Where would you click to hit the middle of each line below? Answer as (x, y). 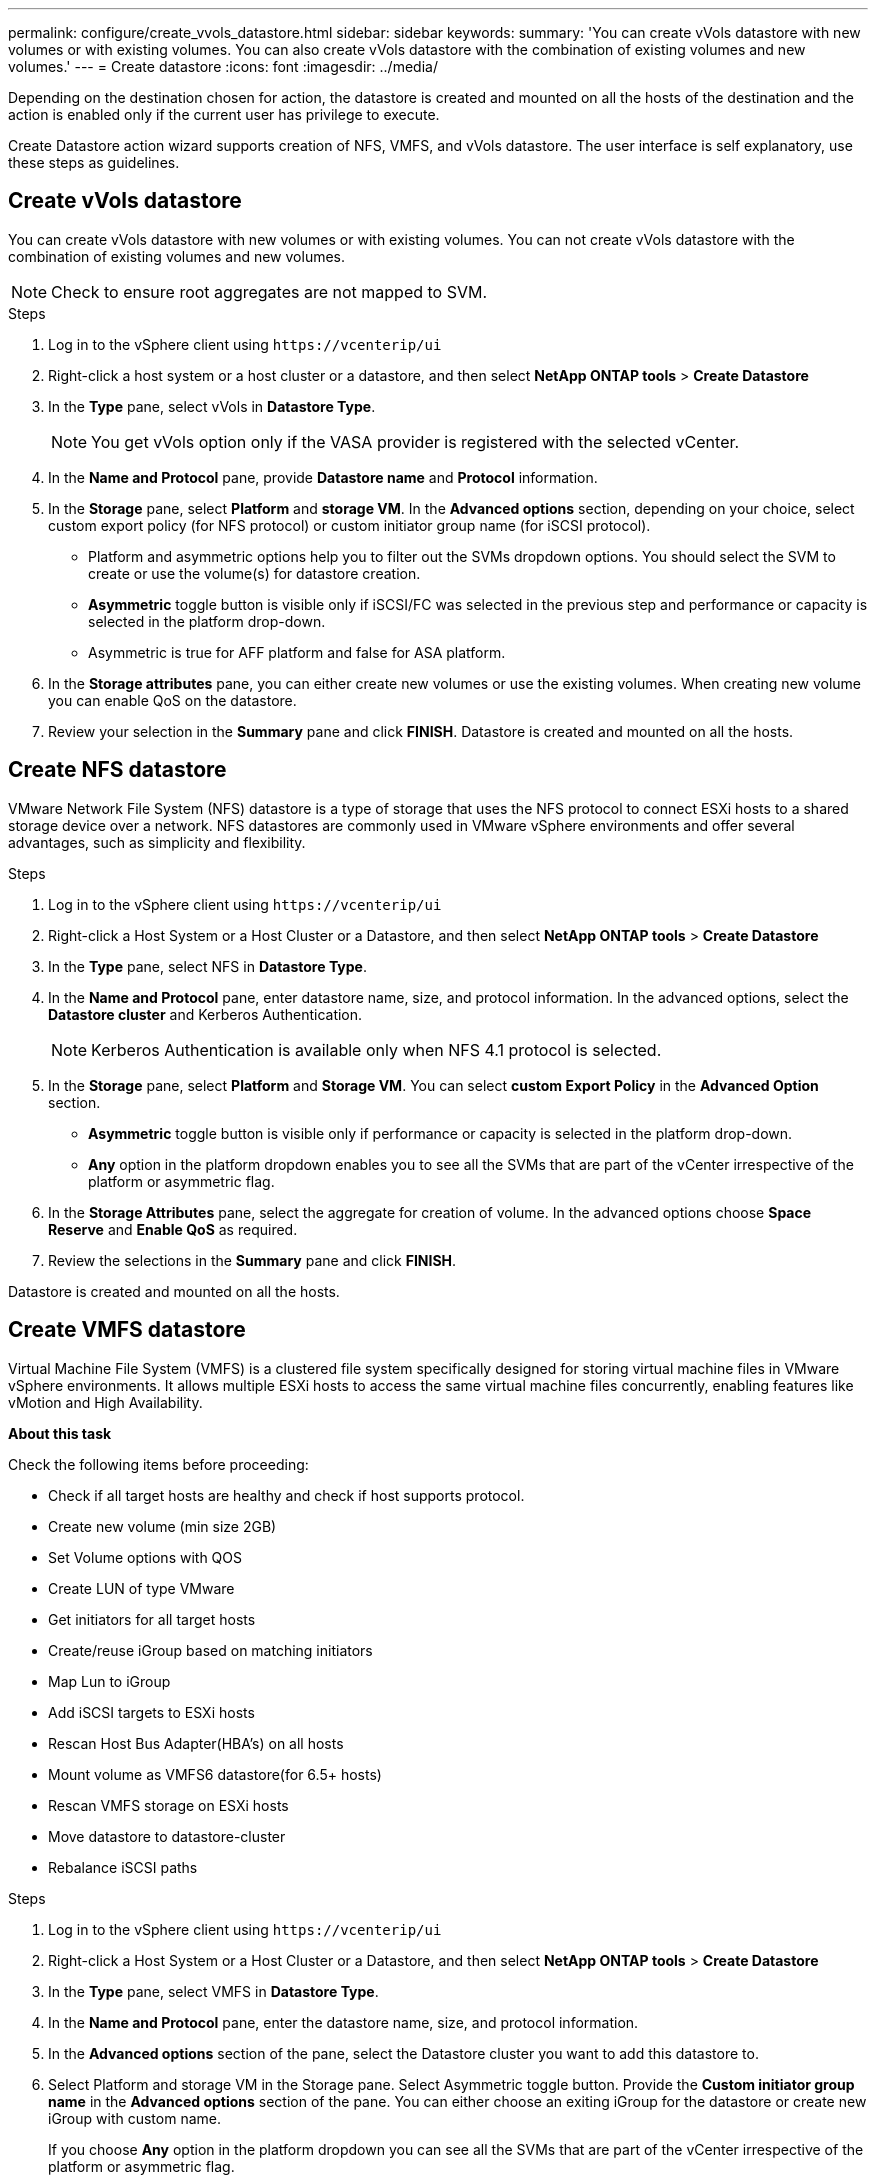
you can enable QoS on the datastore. (172, 700)
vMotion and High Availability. (105, 1402)
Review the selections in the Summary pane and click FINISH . (252, 1260)
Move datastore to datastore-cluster (167, 1836)
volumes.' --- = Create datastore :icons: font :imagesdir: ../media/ (223, 66)
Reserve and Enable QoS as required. (173, 1229)
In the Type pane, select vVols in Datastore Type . (212, 406)
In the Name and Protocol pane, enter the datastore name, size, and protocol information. (343, 2022)
